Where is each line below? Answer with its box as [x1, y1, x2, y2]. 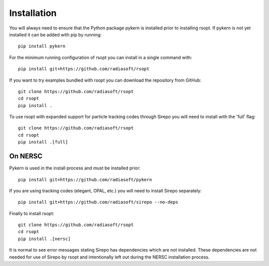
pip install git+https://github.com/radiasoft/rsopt [18, 66, 149, 72]
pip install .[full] [18, 139, 68, 145]
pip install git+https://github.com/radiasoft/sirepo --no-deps [18, 199, 179, 205]
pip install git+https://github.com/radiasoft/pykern [18, 177, 152, 182]
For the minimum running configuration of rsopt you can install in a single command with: [9, 54, 192, 60]
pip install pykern [18, 43, 66, 49]
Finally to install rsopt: [9, 210, 54, 216]
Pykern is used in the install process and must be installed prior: [9, 165, 140, 171]
